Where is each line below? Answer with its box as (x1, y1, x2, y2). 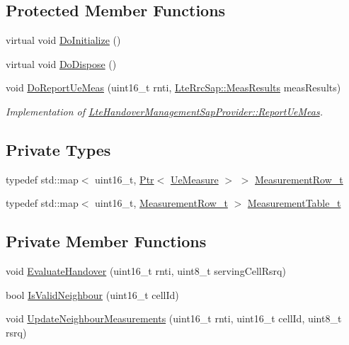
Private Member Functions (6, 230, 207, 252)
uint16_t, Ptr (95, 171, 154, 186)
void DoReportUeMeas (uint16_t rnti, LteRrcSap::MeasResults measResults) (6, 80, 341, 95)
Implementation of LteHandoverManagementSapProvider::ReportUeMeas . (6, 103, 323, 118)
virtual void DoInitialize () (6, 33, 121, 47)
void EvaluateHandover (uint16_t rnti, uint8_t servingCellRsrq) (6, 264, 286, 278)
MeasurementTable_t (247, 196, 341, 210)
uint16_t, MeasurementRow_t (95, 196, 228, 210)
